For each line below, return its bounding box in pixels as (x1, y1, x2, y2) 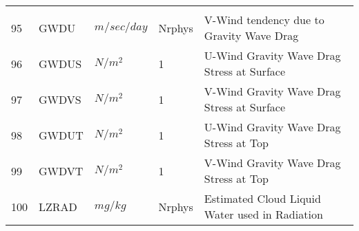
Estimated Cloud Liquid (204, 190, 321, 206)
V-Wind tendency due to (204, 12, 324, 27)
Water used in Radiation (204, 206, 323, 222)
